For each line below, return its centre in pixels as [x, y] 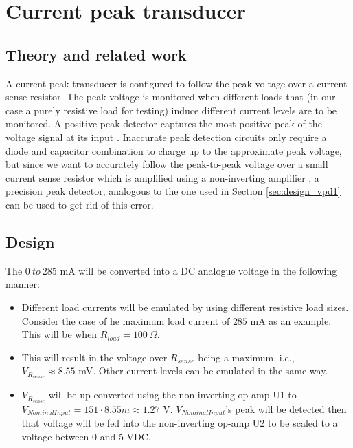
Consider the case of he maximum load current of [126, 320]
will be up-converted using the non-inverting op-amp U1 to [172, 395]
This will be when [59, 334]
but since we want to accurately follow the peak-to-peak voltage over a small [167, 164]
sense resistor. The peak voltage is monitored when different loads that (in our [171, 97]
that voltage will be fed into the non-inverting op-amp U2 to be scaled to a [180, 423]
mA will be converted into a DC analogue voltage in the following [198, 270]
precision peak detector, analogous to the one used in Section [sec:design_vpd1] [173, 191]
